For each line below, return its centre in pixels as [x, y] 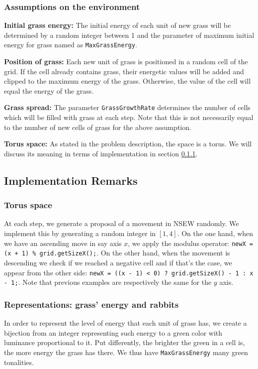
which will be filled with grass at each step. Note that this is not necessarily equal [129, 117]
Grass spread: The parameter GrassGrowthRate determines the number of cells [127, 107]
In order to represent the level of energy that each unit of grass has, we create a [126, 323]
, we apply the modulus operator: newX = [190, 243]
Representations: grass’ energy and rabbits [91, 304]
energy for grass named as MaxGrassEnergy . [71, 45]
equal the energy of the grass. [49, 90]
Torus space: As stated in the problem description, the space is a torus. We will [128, 144]
